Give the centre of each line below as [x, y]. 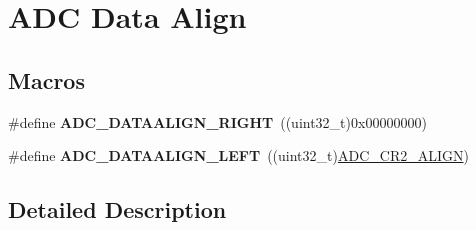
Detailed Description [117, 209]
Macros [46, 79]
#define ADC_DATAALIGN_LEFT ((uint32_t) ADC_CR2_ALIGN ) [238, 155]
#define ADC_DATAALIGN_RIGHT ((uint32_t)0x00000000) [217, 121]
